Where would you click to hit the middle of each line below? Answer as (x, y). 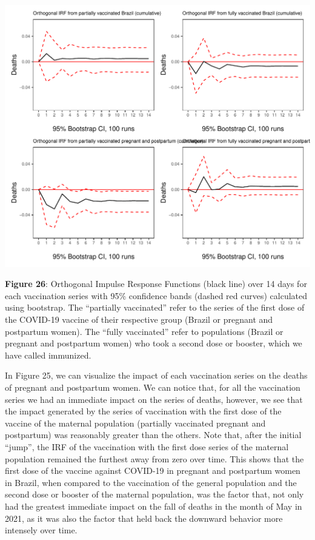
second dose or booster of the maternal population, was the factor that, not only (154, 494)
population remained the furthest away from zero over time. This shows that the (154, 458)
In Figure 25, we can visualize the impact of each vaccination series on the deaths (156, 375)
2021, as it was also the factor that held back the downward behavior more (144, 518)
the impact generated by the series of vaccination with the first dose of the (143, 411)
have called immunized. (48, 355)
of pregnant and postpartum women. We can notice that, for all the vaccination (153, 387)
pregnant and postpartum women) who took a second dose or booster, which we (154, 343)
